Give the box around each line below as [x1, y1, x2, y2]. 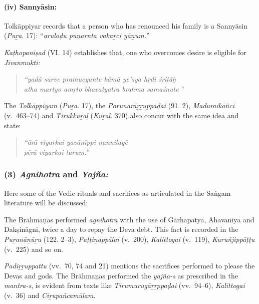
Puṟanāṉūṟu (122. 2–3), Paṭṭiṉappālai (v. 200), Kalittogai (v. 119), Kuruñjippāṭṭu [4, 233, 255, 244]
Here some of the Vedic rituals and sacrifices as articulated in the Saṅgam [4, 187, 231, 198]
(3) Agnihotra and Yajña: [4, 168, 109, 180]
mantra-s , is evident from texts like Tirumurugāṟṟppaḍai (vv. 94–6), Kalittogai [4, 280, 245, 290]
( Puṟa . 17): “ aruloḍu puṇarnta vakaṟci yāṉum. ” [4, 30, 150, 41]
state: [4, 120, 21, 130]
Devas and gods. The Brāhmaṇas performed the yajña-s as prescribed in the [4, 270, 238, 280]
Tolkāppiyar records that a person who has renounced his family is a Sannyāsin [4, 20, 248, 31]
